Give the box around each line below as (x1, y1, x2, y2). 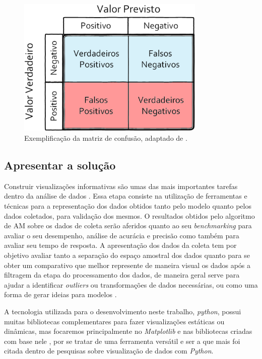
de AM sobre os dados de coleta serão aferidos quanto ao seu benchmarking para (4, 220, 252, 231)
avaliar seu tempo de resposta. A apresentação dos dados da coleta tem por (4, 240, 237, 250)
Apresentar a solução (4, 157, 116, 172)
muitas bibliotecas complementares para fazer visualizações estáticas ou (4, 316, 225, 326)
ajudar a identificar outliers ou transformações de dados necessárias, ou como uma (4, 279, 258, 290)
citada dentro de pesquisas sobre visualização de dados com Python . (4, 345, 214, 356)
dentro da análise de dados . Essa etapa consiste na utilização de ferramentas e (4, 191, 247, 201)
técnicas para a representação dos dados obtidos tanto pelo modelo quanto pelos (4, 200, 251, 211)
